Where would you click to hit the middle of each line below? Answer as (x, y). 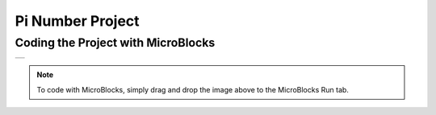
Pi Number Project (78, 21)
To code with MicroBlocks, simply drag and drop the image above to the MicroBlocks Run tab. (193, 89)
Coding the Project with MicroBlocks (115, 43)
